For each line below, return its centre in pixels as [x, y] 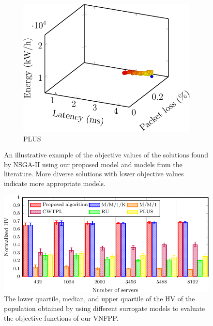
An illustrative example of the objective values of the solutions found [106, 155]
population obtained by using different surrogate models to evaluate [105, 308]
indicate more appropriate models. [55, 183]
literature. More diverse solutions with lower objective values [94, 174]
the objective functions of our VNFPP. [61, 318]
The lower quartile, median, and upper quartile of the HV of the [99, 299]
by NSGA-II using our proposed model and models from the [93, 164]
